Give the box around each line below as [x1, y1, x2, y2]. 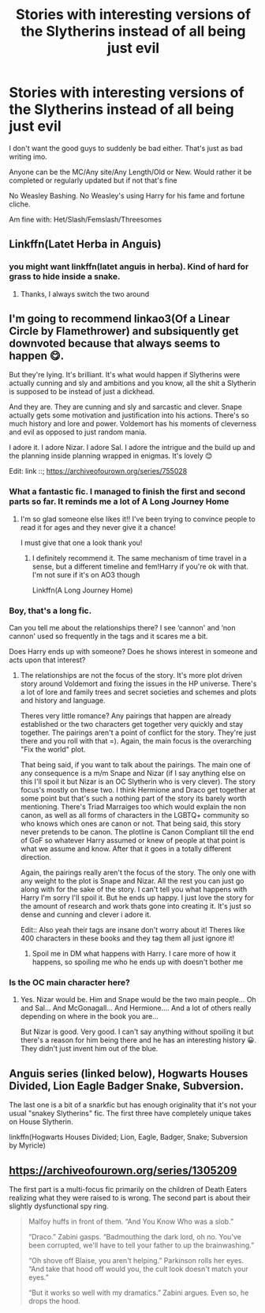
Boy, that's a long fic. [9, 605, 92, 616]
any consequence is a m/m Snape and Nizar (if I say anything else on [20, 769, 246, 778]
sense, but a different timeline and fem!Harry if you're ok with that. [32, 562, 249, 571]
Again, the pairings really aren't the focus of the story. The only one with [20, 868, 256, 877]
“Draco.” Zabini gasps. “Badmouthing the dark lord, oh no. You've [28, 1232, 241, 1241]
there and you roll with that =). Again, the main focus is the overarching [20, 736, 252, 746]
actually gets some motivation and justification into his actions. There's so [9, 411, 249, 420]
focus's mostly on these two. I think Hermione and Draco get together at [20, 785, 256, 795]
